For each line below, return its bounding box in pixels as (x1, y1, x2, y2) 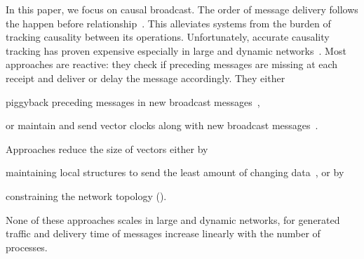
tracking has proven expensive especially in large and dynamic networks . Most (6, 43, 346, 58)
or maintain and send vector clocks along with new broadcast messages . (6, 118, 318, 133)
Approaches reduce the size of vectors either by (6, 141, 208, 156)
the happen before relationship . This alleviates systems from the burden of (6, 15, 331, 30)
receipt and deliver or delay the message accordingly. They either (6, 70, 285, 85)
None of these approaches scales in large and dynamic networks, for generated (6, 212, 340, 227)
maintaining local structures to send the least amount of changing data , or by (6, 165, 344, 180)
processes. (6, 239, 48, 254)
